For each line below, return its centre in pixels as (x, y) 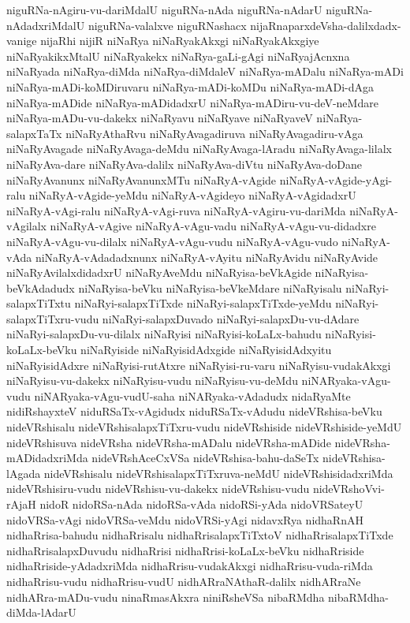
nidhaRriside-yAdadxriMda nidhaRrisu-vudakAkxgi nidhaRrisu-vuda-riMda (190, 566)
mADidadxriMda (47, 458)
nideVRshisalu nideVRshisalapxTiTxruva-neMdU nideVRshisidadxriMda (218, 473)
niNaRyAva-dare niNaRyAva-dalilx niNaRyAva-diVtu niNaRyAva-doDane (184, 164)
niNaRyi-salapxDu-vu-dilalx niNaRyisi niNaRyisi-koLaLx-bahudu (164, 334)
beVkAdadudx (41, 287)
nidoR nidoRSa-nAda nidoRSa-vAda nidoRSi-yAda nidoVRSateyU (201, 504)
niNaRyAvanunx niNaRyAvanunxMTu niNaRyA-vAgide (142, 179)
